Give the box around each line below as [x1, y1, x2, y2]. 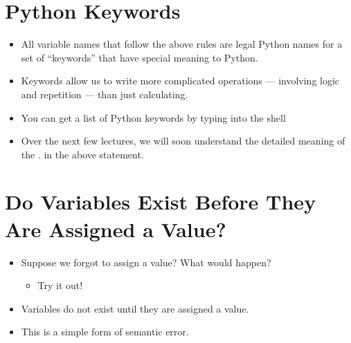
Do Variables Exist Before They [5, 187, 316, 216]
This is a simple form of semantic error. [21, 324, 189, 339]
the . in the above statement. [21, 147, 144, 161]
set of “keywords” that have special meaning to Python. [21, 50, 258, 64]
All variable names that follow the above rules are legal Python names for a [21, 37, 343, 51]
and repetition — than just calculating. [21, 86, 188, 101]
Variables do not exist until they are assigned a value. [21, 301, 249, 315]
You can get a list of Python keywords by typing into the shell [21, 110, 286, 124]
